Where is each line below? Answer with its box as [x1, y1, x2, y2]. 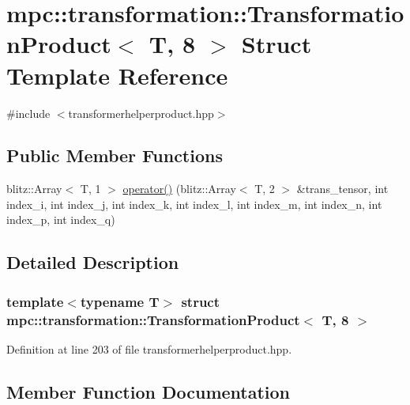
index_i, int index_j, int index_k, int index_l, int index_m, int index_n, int [6, 195, 382, 212]
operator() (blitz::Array [122, 180, 236, 197]
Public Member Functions [6, 143, 223, 168]
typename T [80, 291, 160, 311]
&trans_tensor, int [296, 180, 389, 197]
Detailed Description [6, 250, 179, 274]
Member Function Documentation [6, 379, 291, 403]
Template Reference [6, 59, 228, 91]
